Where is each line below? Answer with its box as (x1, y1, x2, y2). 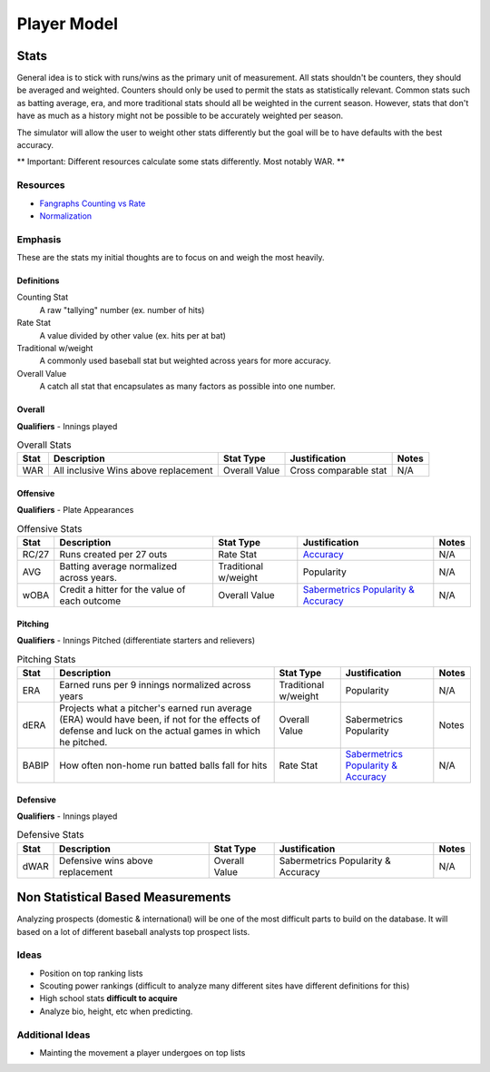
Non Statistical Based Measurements (16, 890, 231, 905)
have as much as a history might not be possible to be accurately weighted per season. (16, 110, 344, 122)
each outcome (59, 595, 122, 607)
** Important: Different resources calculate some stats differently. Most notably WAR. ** (16, 156, 345, 167)
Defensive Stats (16, 829, 85, 841)
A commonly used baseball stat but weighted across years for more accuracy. (39, 355, 331, 367)
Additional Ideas (16, 1028, 91, 1041)
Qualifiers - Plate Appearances (16, 505, 134, 516)
